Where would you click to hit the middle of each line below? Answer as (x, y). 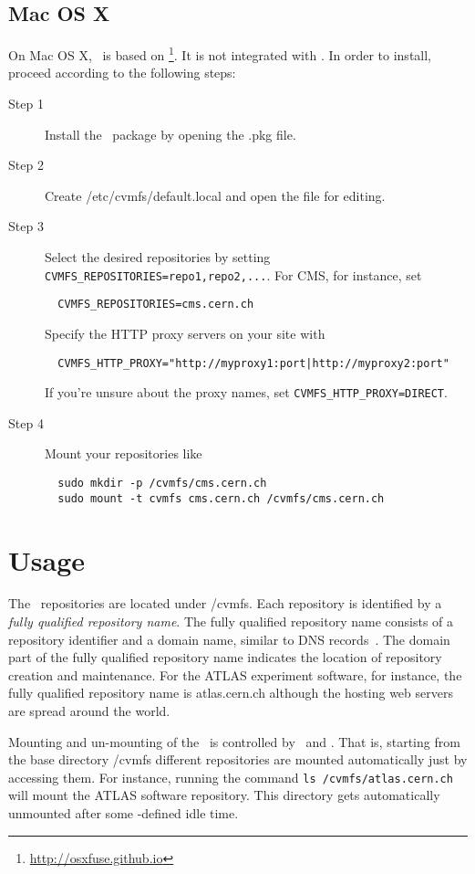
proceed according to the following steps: (122, 73)
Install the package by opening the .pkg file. (170, 134)
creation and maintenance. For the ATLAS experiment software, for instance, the (235, 674)
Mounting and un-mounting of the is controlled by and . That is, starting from (234, 741)
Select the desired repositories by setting (158, 257)
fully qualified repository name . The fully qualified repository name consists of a (231, 621)
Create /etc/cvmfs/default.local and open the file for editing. (215, 195)
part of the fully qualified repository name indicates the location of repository (225, 657)
